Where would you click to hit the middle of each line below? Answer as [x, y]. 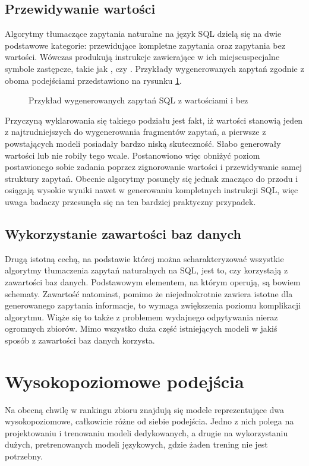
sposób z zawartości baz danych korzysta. [80, 340]
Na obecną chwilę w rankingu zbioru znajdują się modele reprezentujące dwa [145, 409]
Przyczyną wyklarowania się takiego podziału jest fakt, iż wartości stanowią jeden [154, 120]
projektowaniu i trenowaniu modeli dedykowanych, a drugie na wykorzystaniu [146, 432]
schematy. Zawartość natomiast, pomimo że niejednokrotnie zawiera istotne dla [149, 293]
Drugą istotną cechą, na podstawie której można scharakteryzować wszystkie [144, 258]
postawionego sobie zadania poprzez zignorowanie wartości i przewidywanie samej [154, 167]
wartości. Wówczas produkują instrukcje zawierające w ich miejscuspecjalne [142, 57]
